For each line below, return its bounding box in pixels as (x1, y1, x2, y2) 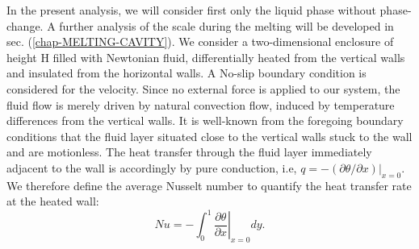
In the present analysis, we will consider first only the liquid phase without (6, 2, 376, 18)
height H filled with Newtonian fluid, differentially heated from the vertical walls (6, 48, 405, 65)
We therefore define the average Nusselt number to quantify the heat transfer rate (6, 176, 412, 193)
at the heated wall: (6, 193, 99, 210)
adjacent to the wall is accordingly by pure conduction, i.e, (6, 159, 297, 176)
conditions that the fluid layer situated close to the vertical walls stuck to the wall (6, 127, 413, 144)
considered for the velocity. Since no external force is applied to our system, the (6, 80, 400, 97)
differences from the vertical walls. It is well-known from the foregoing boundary (6, 112, 404, 129)
